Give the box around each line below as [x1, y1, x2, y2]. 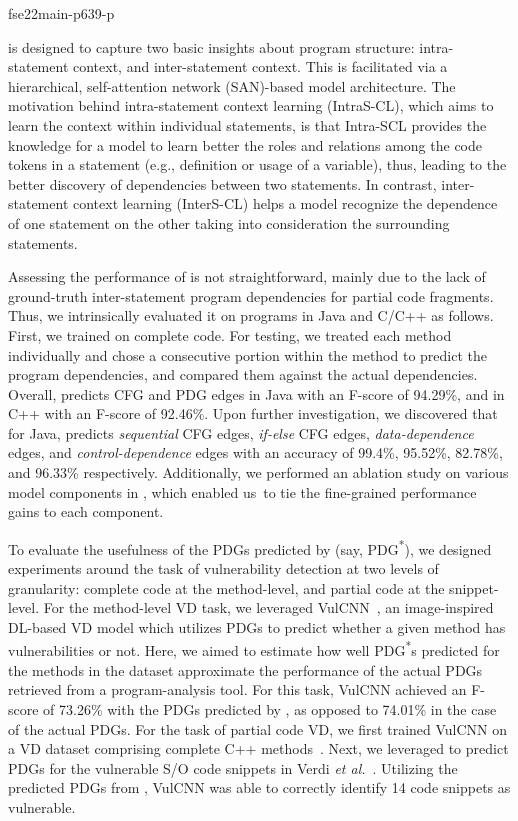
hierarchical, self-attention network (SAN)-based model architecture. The [8, 75, 456, 96]
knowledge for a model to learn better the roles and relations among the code [8, 134, 482, 155]
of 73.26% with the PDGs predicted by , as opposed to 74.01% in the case [43, 698, 497, 719]
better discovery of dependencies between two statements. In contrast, [8, 173, 437, 194]
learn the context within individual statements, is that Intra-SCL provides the [8, 114, 487, 135]
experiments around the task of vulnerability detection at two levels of [8, 558, 439, 579]
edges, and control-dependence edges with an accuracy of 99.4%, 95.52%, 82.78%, [8, 442, 503, 463]
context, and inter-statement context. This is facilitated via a [73, 56, 448, 77]
